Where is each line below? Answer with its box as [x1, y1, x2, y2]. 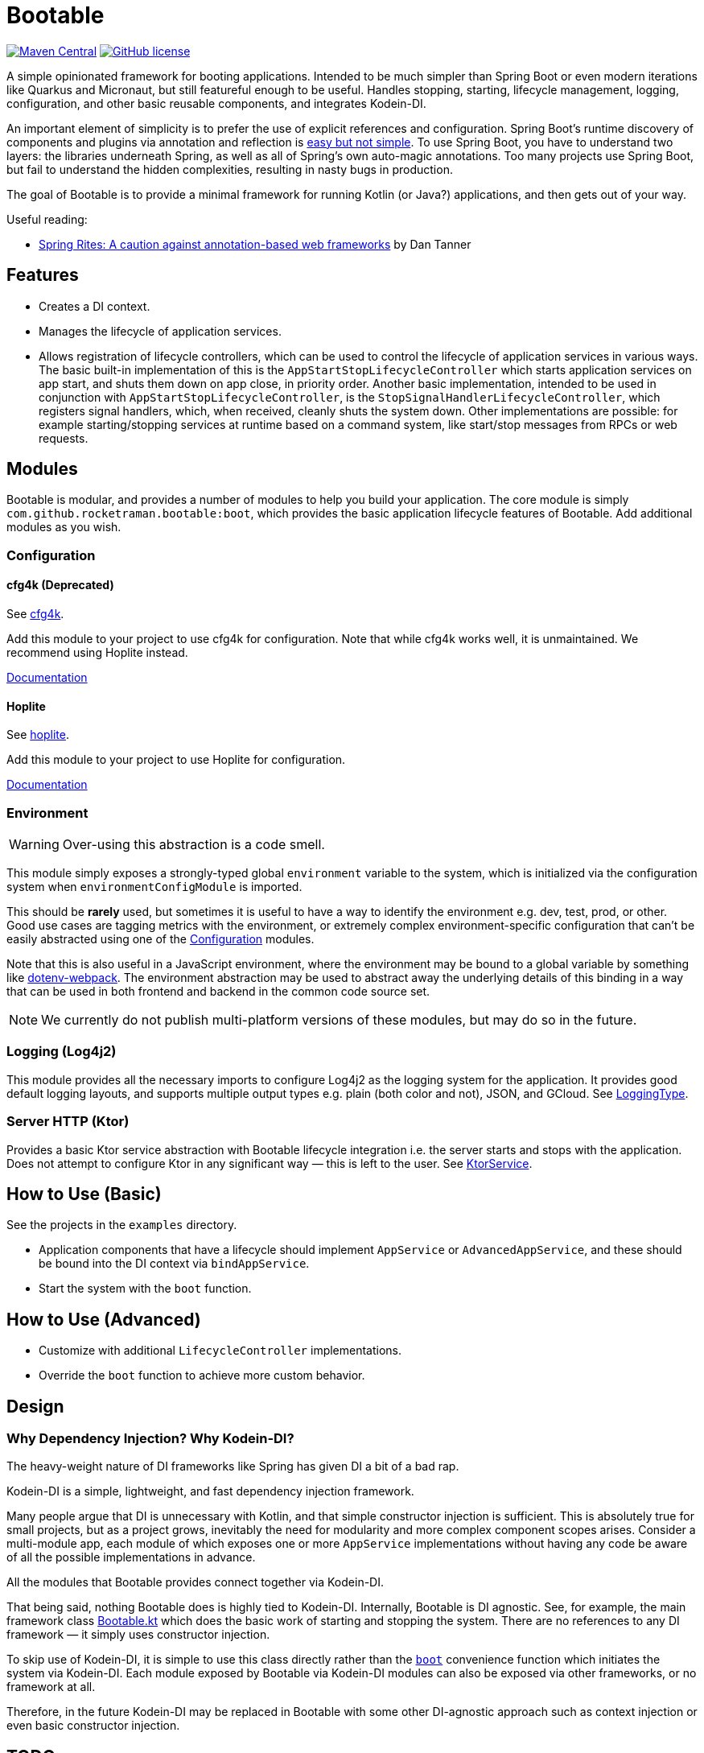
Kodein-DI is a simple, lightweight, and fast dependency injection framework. [6, 1484, 414, 1499]
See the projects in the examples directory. [6, 1218, 237, 1232]
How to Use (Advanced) [6, 1309, 201, 1330]
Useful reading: [6, 212, 88, 226]
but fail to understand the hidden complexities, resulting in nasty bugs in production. [6, 162, 453, 176]
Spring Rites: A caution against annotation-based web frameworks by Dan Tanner [39, 237, 471, 251]
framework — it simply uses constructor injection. [6, 1627, 270, 1642]
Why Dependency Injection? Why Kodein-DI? [6, 1430, 294, 1447]
